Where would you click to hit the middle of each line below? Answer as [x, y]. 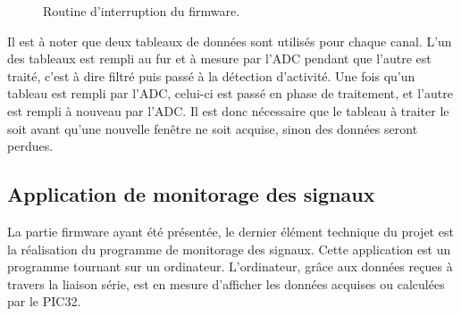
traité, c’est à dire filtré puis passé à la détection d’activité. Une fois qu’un [211, 75]
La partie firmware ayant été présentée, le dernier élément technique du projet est [230, 231]
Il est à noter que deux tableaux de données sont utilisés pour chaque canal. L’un [230, 41]
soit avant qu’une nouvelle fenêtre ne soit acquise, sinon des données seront [213, 128]
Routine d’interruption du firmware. [142, 11]
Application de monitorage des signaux [191, 194]
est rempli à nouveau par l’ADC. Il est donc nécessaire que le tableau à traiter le [228, 110]
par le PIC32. [44, 301]
